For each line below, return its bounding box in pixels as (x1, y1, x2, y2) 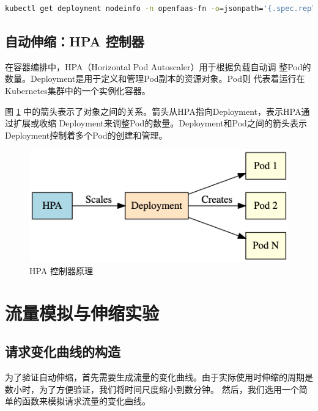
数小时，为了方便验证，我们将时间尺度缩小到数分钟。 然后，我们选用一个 (5, 382, 299, 395)
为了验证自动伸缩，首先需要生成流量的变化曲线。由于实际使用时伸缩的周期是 (5, 371, 313, 384)
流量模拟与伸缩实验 (5, 300, 160, 325)
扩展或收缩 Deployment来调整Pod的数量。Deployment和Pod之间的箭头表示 (13, 117, 307, 129)
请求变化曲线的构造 (5, 342, 120, 361)
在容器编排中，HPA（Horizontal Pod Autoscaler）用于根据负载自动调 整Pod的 (5, 60, 311, 73)
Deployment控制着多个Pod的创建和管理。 (5, 128, 168, 141)
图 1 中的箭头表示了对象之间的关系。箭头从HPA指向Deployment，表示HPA (5, 104, 301, 117)
